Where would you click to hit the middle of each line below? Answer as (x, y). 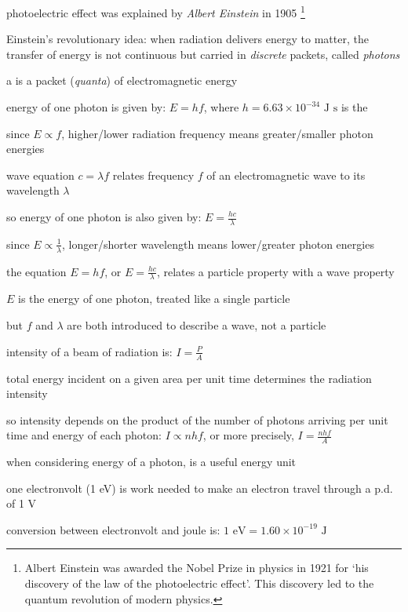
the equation (36, 271)
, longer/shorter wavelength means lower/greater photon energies (218, 244)
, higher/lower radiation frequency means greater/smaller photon (217, 133)
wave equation (40, 175)
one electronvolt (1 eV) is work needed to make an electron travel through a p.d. (200, 488)
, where (221, 107)
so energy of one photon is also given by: (104, 217)
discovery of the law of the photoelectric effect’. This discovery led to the (199, 583)
